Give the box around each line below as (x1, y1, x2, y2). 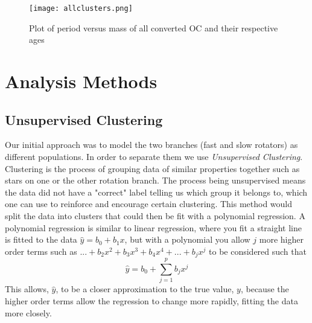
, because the (240, 283, 289, 295)
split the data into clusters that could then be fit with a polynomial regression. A (5, 209, 305, 222)
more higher (259, 233, 304, 246)
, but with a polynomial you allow (124, 233, 250, 246)
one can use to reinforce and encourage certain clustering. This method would (5, 197, 293, 210)
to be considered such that (209, 245, 307, 257)
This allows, (5, 283, 49, 295)
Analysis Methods (5, 69, 158, 94)
